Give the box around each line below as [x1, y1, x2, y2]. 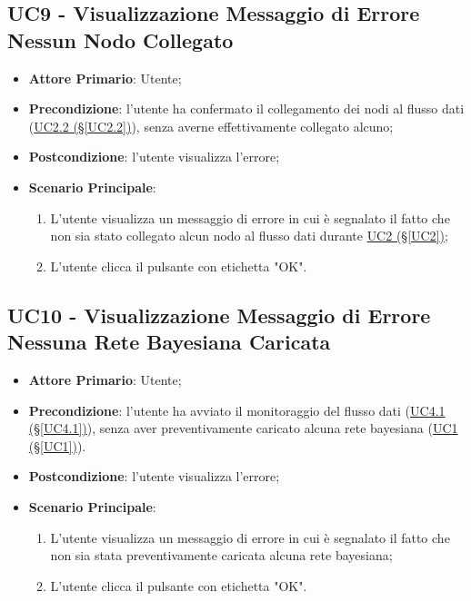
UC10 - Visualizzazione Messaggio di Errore [7, 300, 431, 329]
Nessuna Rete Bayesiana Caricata [7, 328, 331, 356]
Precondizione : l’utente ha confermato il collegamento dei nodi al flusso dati [28, 99, 465, 118]
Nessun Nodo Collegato [7, 25, 234, 54]
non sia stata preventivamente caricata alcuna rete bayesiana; [50, 546, 393, 565]
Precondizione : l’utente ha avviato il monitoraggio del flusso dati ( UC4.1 [28, 400, 446, 419]
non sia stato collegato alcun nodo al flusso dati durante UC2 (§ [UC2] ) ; [50, 226, 448, 245]
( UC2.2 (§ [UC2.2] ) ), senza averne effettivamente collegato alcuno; [28, 116, 394, 135]
